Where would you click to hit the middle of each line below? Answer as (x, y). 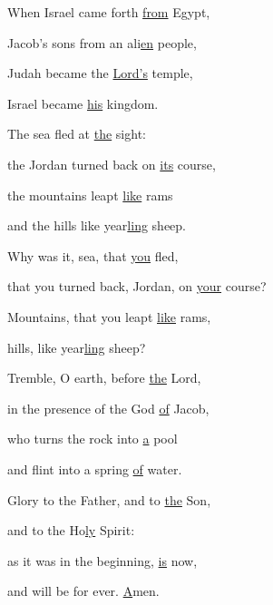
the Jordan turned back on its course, (112, 164)
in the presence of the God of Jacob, (108, 408)
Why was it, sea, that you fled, (93, 255)
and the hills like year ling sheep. (97, 225)
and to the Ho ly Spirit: (71, 530)
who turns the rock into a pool (93, 439)
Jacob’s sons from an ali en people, (102, 42)
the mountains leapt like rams (90, 195)
